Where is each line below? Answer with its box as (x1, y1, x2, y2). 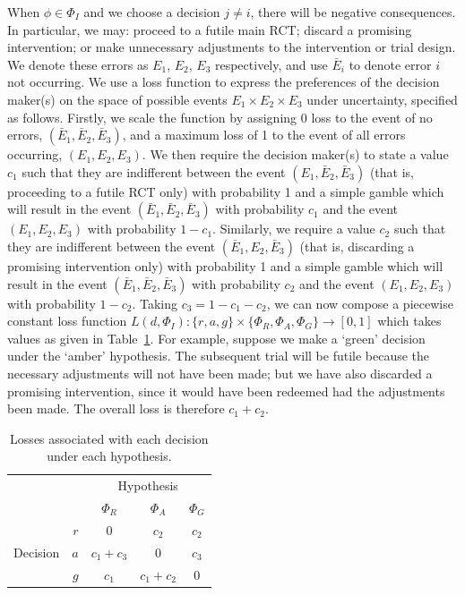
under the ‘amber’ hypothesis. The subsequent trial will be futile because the (7, 346, 430, 365)
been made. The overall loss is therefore (7, 399, 225, 418)
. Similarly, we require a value (212, 219, 375, 238)
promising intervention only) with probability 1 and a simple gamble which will (7, 256, 443, 275)
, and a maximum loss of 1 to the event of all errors (122, 125, 406, 144)
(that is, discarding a (299, 236, 415, 255)
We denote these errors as (7, 55, 149, 73)
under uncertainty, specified (306, 89, 458, 108)
